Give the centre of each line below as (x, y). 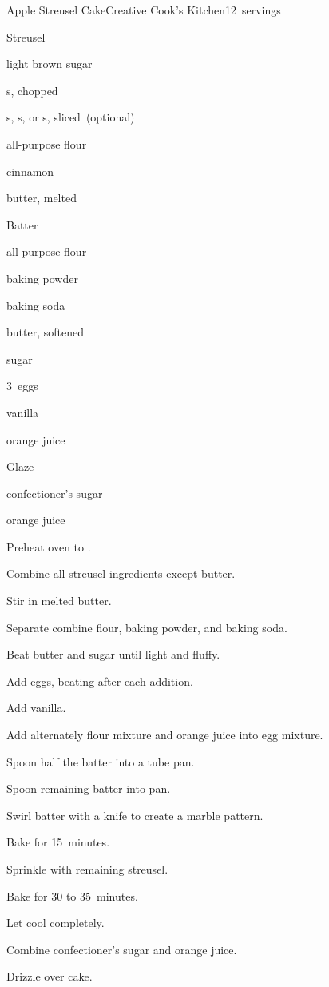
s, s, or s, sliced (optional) (71, 117)
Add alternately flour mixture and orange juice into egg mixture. (165, 735)
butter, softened (45, 332)
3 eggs (22, 386)
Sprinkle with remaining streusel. (87, 869)
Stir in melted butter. (59, 601)
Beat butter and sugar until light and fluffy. (113, 654)
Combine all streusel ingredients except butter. (121, 573)
